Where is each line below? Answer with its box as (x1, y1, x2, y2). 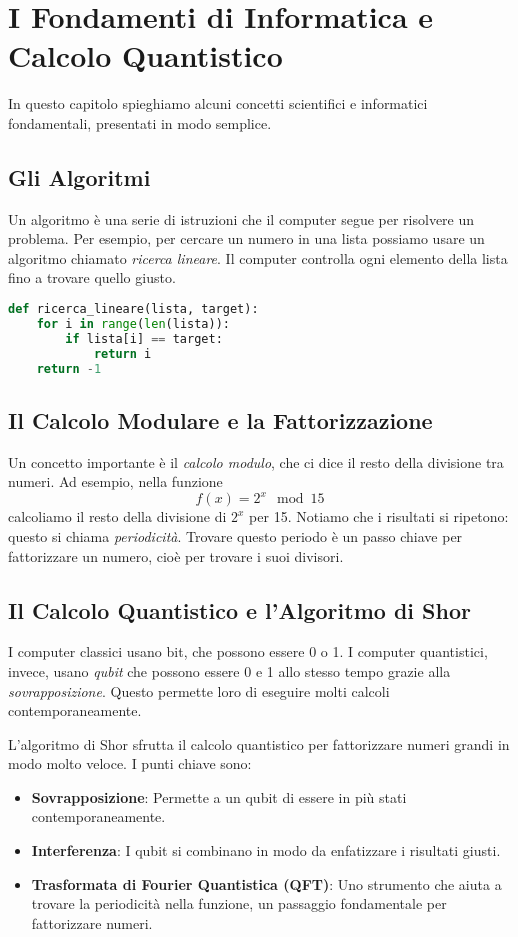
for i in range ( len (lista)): (36, 316, 230, 331)
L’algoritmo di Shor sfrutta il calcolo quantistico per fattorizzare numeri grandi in (8, 733, 510, 754)
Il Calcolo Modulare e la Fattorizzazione (8, 404, 433, 435)
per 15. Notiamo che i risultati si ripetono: (249, 506, 509, 527)
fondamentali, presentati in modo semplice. (8, 112, 272, 133)
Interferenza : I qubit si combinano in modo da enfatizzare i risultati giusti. (31, 840, 501, 861)
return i (93, 346, 152, 361)
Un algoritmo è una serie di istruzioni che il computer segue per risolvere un (8, 208, 475, 229)
